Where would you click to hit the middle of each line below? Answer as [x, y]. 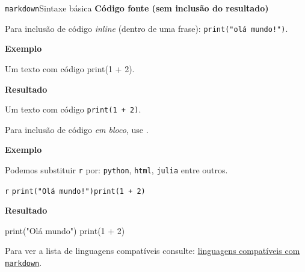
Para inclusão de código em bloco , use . [77, 129]
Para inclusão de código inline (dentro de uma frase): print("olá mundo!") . [146, 28]
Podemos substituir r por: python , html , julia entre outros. [116, 169]
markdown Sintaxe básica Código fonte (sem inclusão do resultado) [137, 8]
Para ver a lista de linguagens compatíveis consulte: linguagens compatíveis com [152, 251]
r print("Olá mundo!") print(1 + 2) [75, 191]
